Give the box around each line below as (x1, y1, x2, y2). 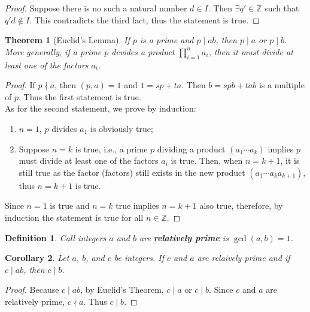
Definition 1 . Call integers (5, 231, 107, 244)
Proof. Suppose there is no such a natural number (5, 2, 187, 14)
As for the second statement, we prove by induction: (5, 102, 196, 115)
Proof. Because (5, 283, 59, 296)
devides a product (111, 45, 175, 58)
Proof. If (5, 79, 35, 91)
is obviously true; (90, 122, 153, 134)
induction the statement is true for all (5, 211, 144, 223)
